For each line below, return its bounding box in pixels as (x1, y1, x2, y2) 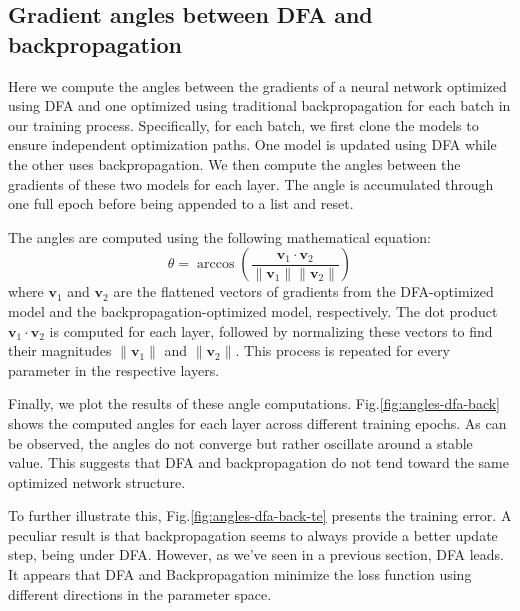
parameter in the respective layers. (8, 359, 220, 380)
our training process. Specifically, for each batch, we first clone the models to (8, 114, 479, 135)
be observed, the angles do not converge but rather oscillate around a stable (8, 432, 473, 453)
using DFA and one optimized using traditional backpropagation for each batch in (8, 95, 511, 116)
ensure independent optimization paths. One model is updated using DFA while (8, 134, 497, 155)
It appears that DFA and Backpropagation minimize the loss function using (8, 564, 472, 585)
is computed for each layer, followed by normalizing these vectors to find (49, 320, 493, 341)
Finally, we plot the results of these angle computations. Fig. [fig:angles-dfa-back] (8, 393, 501, 414)
